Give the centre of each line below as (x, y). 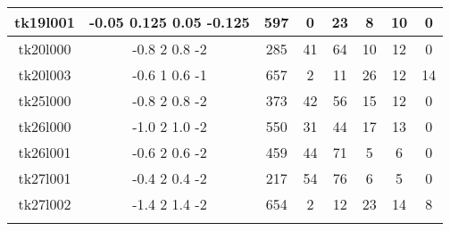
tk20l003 (45, 74)
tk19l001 (45, 22)
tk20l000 (45, 49)
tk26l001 (45, 152)
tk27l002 (45, 204)
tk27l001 (45, 178)
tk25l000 (45, 100)
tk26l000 (45, 126)
